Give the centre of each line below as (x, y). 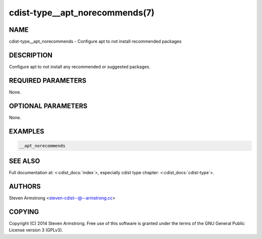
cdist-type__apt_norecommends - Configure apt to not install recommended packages (95, 42)
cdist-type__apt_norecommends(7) (82, 13)
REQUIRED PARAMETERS (48, 81)
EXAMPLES (27, 131)
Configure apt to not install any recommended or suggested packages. (80, 67)
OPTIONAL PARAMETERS (48, 106)
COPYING (24, 212)
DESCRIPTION (31, 55)
